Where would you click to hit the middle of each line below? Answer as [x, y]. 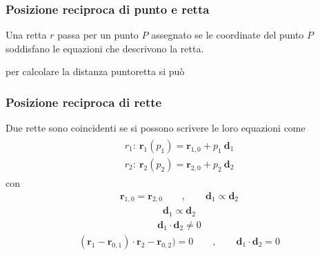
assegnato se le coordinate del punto [228, 35]
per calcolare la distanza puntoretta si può [95, 71]
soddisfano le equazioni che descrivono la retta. [105, 48]
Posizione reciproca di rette [84, 102]
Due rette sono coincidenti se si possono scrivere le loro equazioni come [156, 128]
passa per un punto [98, 35]
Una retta [26, 35]
